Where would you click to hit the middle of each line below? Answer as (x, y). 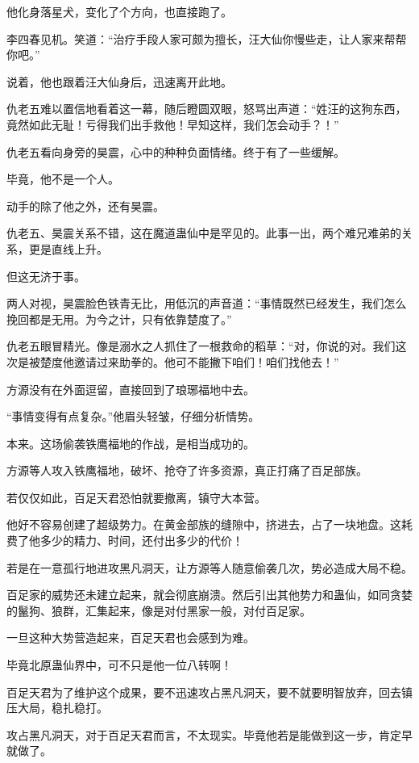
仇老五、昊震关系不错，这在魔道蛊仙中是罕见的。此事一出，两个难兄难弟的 (204, 233)
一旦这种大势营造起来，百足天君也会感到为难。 (131, 637)
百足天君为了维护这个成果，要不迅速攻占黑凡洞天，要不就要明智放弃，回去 (204, 692)
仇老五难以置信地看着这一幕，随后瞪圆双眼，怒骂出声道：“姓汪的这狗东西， (207, 109)
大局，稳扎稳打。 (62, 708)
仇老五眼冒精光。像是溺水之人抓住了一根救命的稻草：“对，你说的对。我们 (201, 346)
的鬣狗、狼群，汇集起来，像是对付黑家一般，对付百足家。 (159, 610)
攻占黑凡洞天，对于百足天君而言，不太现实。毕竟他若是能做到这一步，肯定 (204, 734)
